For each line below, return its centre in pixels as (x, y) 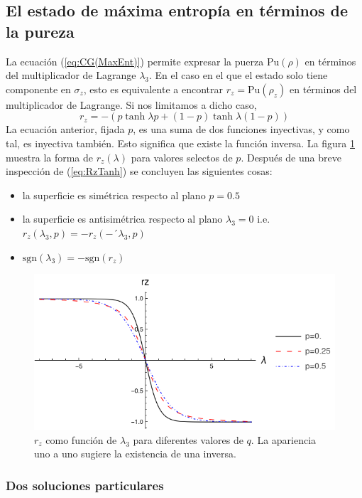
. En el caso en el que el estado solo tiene (238, 75)
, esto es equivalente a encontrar (153, 89)
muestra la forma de (50, 157)
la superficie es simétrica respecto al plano (114, 195)
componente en (38, 89)
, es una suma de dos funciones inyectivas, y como (241, 129)
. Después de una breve (291, 157)
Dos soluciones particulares (85, 485)
